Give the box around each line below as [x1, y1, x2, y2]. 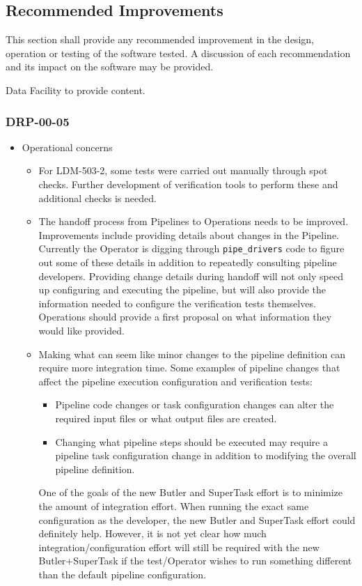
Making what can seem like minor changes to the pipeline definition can [38, 346, 346, 361]
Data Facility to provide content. [6, 82, 145, 97]
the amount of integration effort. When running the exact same [38, 498, 309, 513]
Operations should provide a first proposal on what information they [38, 309, 332, 324]
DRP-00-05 [6, 112, 70, 130]
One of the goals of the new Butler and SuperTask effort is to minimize [38, 485, 343, 500]
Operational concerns [22, 139, 113, 154]
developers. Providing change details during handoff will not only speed [38, 268, 343, 283]
